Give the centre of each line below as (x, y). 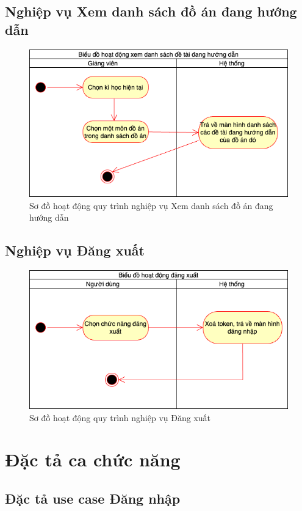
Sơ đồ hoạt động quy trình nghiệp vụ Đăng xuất (120, 417)
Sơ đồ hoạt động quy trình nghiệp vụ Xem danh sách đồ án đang (151, 205)
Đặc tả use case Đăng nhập (93, 498)
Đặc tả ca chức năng (93, 459)
